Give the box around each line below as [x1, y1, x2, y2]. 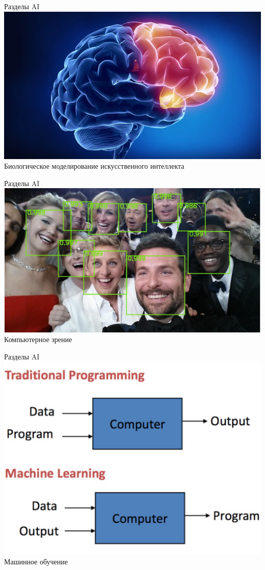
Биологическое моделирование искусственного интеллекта [4, 161, 184, 171]
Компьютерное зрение [4, 334, 72, 345]
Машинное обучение [4, 556, 68, 566]
